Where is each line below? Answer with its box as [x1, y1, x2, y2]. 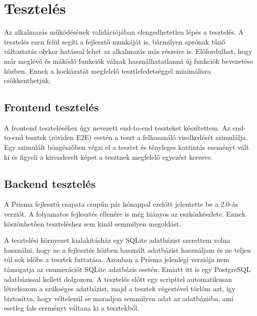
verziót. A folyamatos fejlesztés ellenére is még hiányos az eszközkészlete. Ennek [4, 209, 246, 219]
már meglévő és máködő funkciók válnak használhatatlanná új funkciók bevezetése [4, 55, 253, 66]
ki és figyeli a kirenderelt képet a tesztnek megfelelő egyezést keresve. [4, 151, 213, 162]
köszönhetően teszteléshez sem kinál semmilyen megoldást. [4, 218, 181, 228]
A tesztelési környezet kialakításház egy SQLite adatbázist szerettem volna [4, 235, 230, 245]
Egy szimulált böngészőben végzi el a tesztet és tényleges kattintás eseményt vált [4, 142, 249, 152]
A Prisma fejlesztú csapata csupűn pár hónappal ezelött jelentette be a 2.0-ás [4, 199, 238, 209]
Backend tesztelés [4, 176, 96, 191]
